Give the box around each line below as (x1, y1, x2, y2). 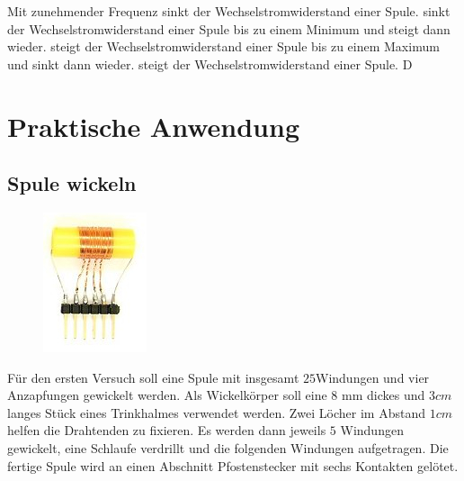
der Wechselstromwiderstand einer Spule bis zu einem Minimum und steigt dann (7, 19, 451, 38)
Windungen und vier (316, 368, 430, 386)
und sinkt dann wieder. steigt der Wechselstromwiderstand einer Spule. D (7, 54, 413, 73)
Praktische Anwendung (7, 107, 299, 144)
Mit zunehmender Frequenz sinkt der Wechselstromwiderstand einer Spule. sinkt (7, 2, 451, 20)
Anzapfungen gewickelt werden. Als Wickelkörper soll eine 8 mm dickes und (7, 386, 425, 404)
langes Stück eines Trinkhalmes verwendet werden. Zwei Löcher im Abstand (7, 403, 425, 422)
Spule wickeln (7, 169, 137, 197)
